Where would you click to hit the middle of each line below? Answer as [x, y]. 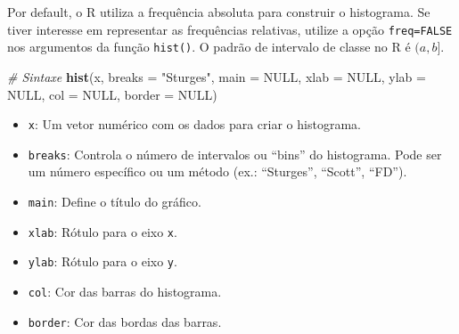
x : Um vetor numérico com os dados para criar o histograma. [194, 124]
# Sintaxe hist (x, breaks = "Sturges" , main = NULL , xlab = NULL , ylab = [217, 76]
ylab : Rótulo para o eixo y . [102, 261]
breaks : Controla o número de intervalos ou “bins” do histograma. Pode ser [235, 154]
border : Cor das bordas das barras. [125, 321]
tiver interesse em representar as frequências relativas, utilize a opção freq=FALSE [230, 29]
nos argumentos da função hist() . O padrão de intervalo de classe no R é [209, 47]
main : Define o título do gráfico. [115, 201]
